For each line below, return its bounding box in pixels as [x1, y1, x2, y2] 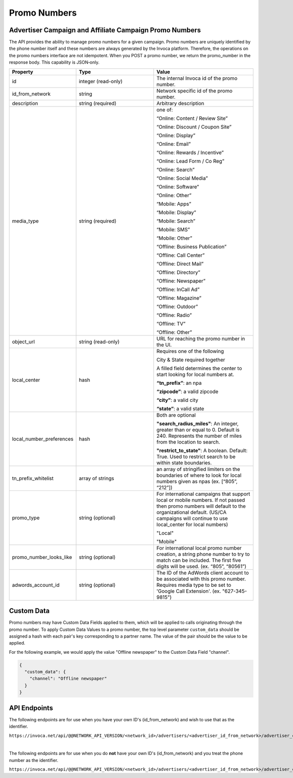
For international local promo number [156, 544, 242, 551]
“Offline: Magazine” [156, 294, 202, 301]
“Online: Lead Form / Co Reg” [156, 157, 225, 164]
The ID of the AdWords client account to [156, 569, 249, 576]
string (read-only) [79, 338, 120, 345]
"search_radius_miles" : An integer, [156, 420, 239, 427]
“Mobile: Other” [156, 235, 192, 242]
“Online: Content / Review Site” [156, 115, 228, 122]
